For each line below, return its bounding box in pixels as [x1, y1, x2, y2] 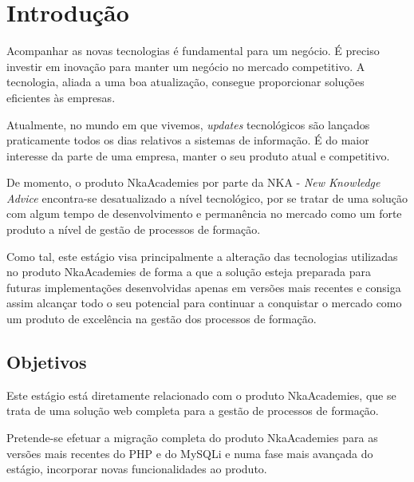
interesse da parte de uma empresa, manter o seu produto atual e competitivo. [6, 147, 390, 164]
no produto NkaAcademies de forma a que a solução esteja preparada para [6, 263, 371, 280]
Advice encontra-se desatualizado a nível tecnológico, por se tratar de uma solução [6, 189, 408, 206]
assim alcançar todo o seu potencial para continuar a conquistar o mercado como [6, 294, 402, 311]
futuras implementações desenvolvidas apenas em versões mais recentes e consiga [6, 279, 401, 295]
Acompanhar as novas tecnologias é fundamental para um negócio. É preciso [6, 42, 380, 59]
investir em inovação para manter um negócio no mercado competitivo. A [6, 57, 365, 74]
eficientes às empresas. [6, 89, 116, 105]
